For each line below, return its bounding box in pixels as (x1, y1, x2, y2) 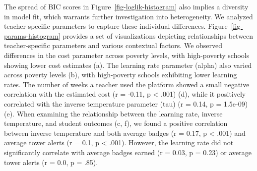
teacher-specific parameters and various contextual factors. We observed (4, 40, 223, 51)
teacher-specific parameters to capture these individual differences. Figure (4, 21, 228, 31)
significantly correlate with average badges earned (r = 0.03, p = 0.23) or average (4, 147, 252, 157)
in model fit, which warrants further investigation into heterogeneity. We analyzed (4, 11, 253, 21)
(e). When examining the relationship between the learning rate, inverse (4, 108, 223, 118)
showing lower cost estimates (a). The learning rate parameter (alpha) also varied (4, 59, 252, 70)
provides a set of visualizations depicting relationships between (63, 30, 254, 41)
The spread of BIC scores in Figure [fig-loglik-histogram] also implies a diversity (4, 1, 249, 11)
